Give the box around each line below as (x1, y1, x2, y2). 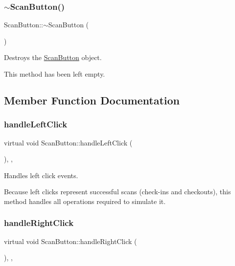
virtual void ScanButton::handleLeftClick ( (4, 137, 133, 147)
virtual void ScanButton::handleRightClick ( (4, 236, 137, 246)
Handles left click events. (4, 170, 78, 180)
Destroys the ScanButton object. (4, 52, 102, 62)
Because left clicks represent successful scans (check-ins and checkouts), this (4, 186, 231, 197)
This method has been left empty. (4, 69, 105, 79)
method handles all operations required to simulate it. (4, 196, 166, 206)
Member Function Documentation (4, 92, 180, 107)
